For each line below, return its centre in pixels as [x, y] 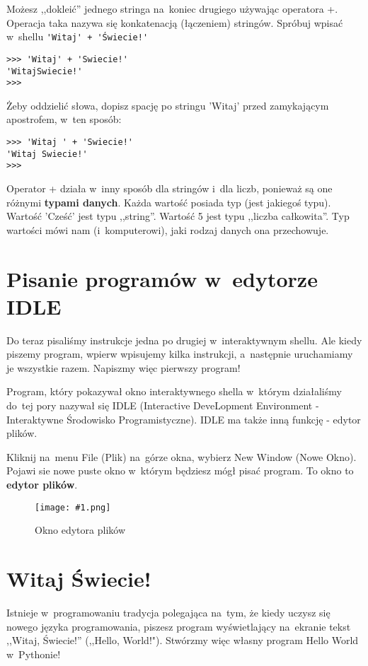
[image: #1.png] [73, 507]
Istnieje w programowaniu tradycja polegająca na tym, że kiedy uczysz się [168, 612]
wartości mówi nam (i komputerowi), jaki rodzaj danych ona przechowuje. [168, 229]
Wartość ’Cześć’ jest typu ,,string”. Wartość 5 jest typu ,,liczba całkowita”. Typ [178, 216]
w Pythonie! [34, 654]
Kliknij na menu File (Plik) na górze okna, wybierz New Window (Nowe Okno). [182, 456]
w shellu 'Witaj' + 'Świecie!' [77, 36]
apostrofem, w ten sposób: [64, 119]
